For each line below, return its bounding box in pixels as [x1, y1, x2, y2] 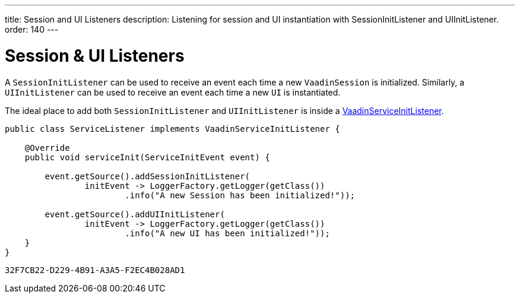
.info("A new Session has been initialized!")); [125, 190, 356, 200]
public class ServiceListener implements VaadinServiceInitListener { [5, 123, 340, 134]
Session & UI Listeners [5, 45, 185, 66]
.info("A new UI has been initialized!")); [125, 228, 330, 238]
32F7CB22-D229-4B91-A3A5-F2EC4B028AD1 [5, 265, 185, 275]
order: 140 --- [5, 24, 59, 34]
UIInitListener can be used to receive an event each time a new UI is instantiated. [5, 87, 341, 97]
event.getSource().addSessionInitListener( [45, 171, 251, 181]
